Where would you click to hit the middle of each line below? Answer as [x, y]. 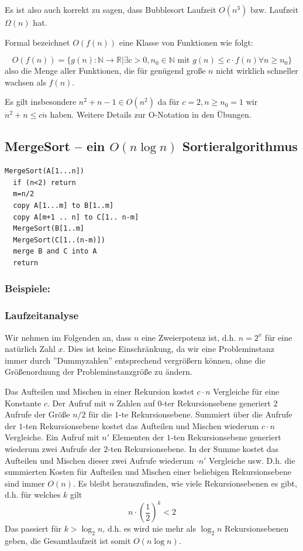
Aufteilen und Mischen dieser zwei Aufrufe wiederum [99, 460]
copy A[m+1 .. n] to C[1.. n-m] [76, 217]
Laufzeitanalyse [42, 315]
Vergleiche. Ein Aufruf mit [52, 437]
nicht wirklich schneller [257, 71]
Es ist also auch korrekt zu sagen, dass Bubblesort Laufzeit [111, 9]
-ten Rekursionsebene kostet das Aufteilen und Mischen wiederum [141, 425]
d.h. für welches [33, 494]
